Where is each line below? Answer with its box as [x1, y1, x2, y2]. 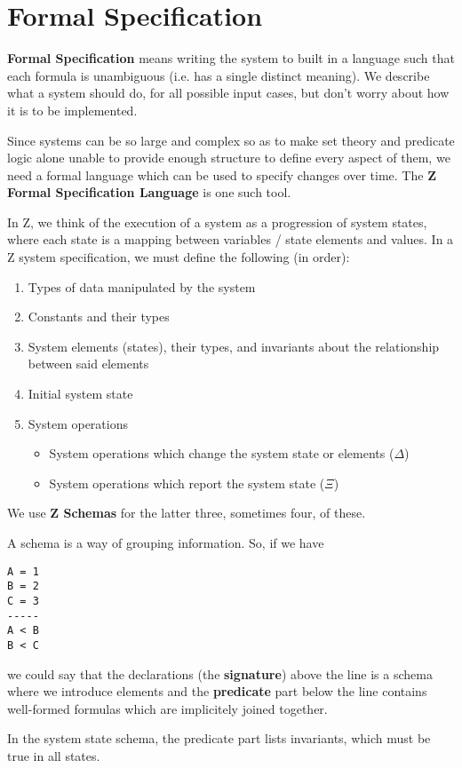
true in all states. [7, 746, 100, 764]
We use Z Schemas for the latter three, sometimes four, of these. [7, 503, 366, 522]
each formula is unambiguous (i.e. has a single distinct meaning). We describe [7, 66, 430, 84]
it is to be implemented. [7, 100, 138, 119]
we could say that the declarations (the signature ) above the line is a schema [7, 664, 433, 683]
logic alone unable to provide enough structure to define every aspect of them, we [7, 148, 450, 167]
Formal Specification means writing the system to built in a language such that [7, 49, 455, 67]
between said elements [28, 354, 149, 373]
